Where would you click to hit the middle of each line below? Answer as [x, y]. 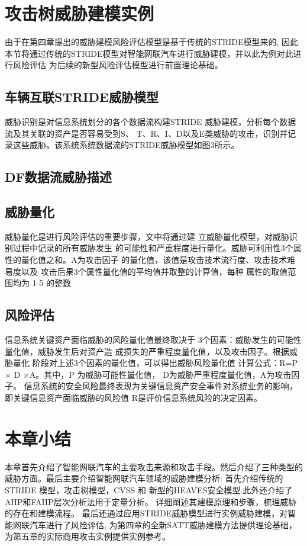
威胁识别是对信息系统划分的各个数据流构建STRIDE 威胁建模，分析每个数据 [151, 122]
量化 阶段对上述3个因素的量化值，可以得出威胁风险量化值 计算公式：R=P [155, 363]
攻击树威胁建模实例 [80, 13]
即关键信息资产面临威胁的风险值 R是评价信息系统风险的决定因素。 [133, 398]
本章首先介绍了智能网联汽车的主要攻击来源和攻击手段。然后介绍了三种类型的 [154, 466]
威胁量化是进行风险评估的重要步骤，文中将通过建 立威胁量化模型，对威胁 [147, 236]
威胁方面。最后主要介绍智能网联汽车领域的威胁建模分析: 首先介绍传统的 [144, 478]
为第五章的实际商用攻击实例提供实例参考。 [88, 536]
